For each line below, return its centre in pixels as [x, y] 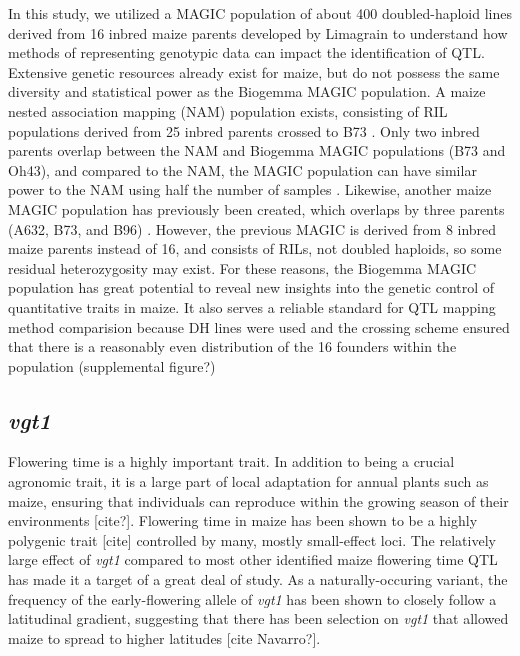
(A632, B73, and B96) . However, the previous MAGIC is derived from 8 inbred [252, 228]
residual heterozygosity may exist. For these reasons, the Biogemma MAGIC [242, 267]
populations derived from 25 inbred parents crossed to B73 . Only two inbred [244, 130]
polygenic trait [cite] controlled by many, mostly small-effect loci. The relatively [252, 539]
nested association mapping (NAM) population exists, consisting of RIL [228, 110]
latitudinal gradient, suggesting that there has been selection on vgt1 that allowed [258, 618]
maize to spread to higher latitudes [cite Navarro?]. [164, 637]
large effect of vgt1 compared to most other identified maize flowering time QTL [253, 559]
